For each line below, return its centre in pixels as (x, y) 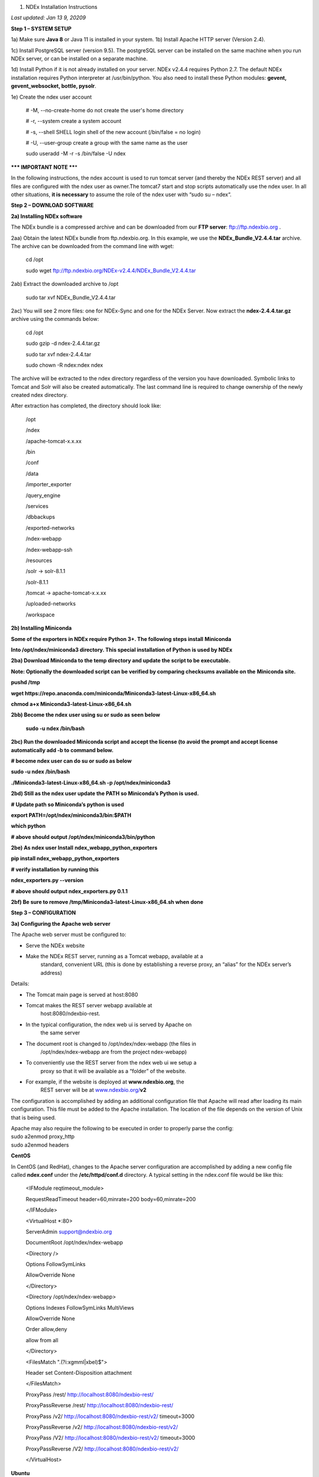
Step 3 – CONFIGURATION (43, 913)
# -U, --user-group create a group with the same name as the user (107, 143)
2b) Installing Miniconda (41, 628)
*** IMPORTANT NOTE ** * (44, 167)
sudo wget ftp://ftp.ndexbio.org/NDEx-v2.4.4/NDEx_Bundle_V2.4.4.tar (111, 270)
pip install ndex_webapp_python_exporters (65, 858)
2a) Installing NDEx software (47, 216)
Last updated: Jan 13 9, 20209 (48, 18)
